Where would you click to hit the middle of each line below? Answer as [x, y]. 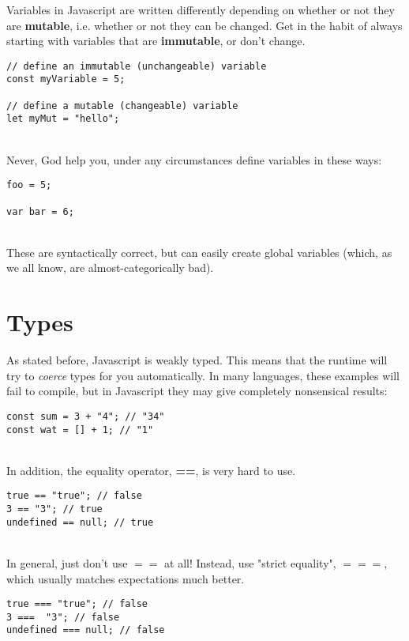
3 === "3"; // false [63, 617]
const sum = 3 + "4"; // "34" [86, 416]
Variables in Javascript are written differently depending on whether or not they [201, 9]
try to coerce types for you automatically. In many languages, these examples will [203, 375]
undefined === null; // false [86, 630]
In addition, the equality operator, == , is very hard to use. [151, 470]
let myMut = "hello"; [63, 119]
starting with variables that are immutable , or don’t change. [156, 41]
